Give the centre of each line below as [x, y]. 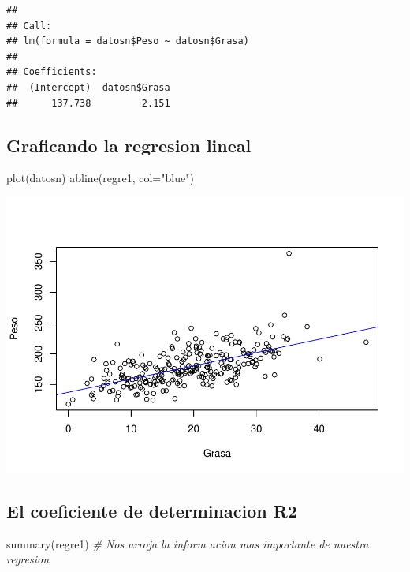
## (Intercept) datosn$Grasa [88, 87]
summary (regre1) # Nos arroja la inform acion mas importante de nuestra [188, 543]
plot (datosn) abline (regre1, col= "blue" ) [100, 178]
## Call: [29, 26]
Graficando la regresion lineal [129, 145]
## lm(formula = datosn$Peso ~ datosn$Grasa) [128, 41]
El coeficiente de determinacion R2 [152, 510]
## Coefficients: [52, 72]
